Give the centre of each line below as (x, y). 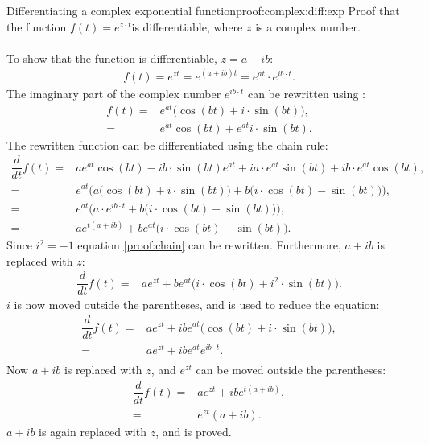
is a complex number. (308, 26)
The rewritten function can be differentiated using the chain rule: (167, 144)
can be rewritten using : (306, 93)
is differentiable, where (187, 26)
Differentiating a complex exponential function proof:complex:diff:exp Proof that (203, 10)
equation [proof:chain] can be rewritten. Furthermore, (209, 245)
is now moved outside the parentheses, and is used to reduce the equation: (197, 305)
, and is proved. (194, 432)
